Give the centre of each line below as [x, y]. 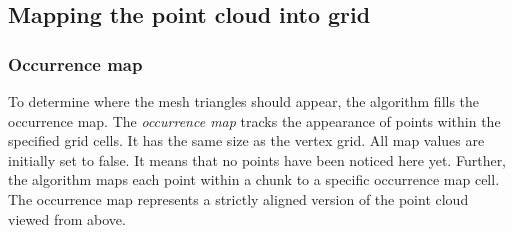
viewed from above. [67, 218]
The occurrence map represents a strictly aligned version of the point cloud [238, 198]
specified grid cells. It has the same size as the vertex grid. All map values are [246, 140]
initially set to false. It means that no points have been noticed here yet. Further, [257, 159]
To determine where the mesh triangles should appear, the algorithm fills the [244, 101]
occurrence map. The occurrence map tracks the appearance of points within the [254, 120]
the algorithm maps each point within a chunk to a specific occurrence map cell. [254, 179]
